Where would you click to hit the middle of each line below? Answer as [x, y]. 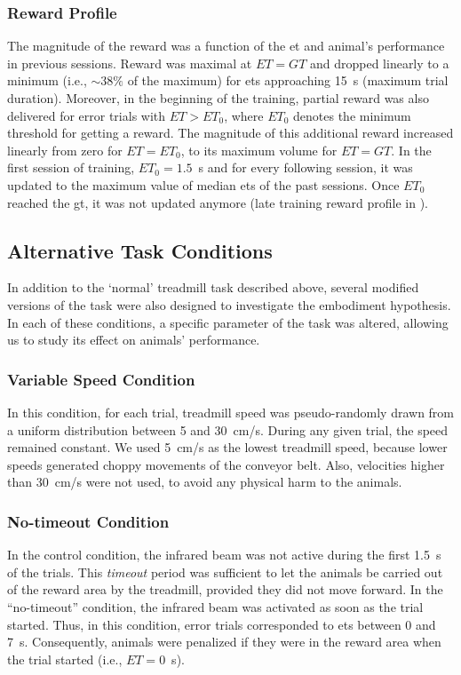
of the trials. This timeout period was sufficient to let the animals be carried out [225, 572]
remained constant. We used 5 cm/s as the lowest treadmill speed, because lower [227, 447]
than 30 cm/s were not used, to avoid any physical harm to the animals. [205, 482]
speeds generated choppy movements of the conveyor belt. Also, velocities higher [226, 464]
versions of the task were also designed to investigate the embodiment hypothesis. [229, 304]
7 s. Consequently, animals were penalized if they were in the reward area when [224, 642]
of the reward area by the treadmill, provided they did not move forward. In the [225, 589]
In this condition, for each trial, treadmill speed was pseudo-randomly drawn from [231, 412]
